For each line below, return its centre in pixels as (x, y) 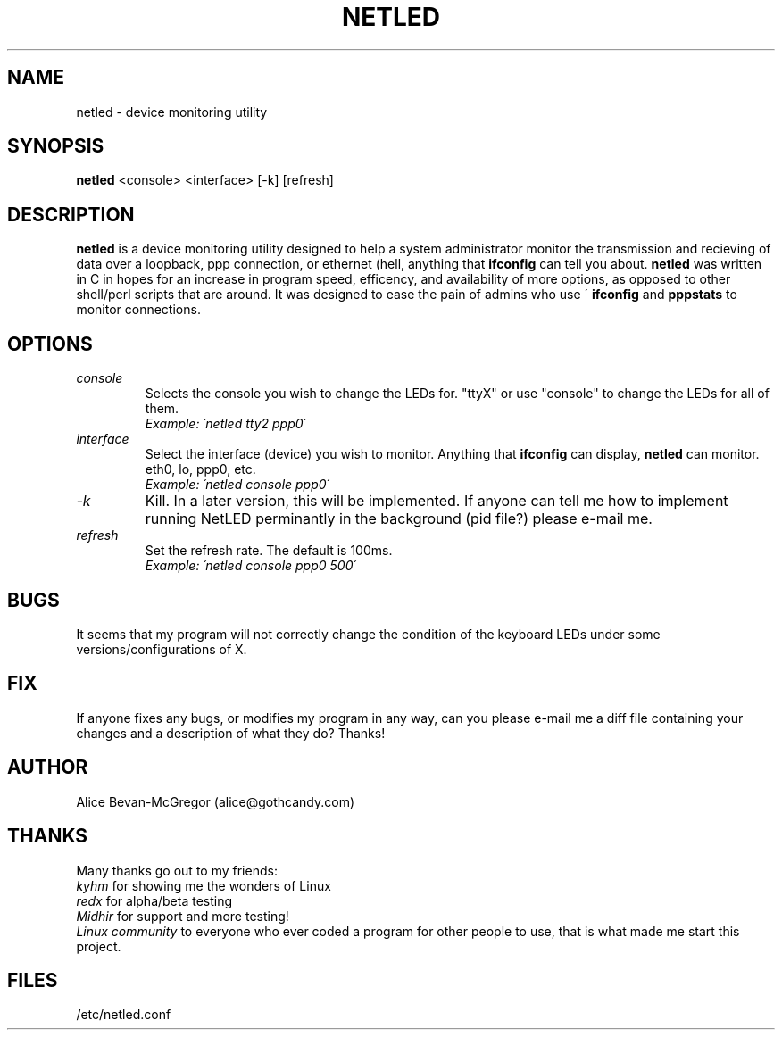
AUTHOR (48, 767)
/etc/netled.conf (124, 1015)
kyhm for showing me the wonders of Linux (204, 885)
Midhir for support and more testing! (183, 916)
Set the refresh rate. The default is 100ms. (269, 551)
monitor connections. (138, 310)
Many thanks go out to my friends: (177, 870)
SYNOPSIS (56, 146)
